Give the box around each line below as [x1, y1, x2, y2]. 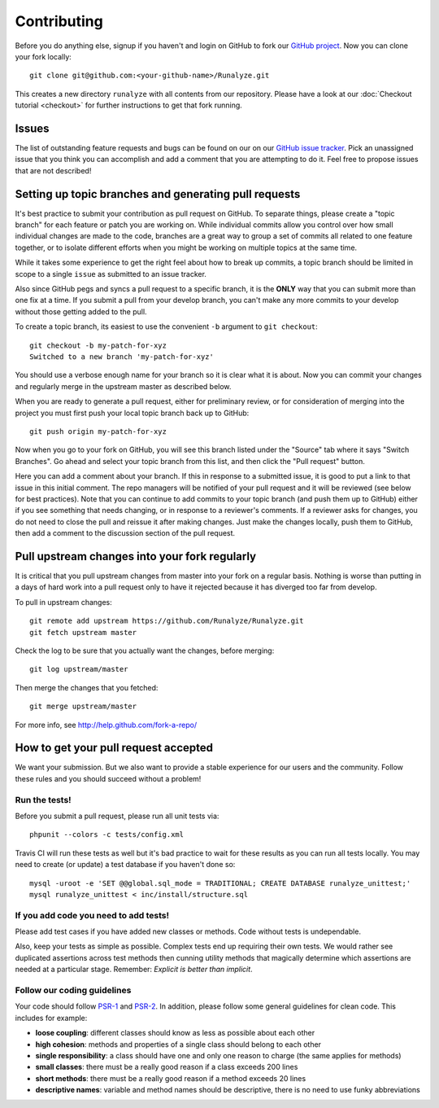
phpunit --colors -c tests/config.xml [29, 830, 185, 839]
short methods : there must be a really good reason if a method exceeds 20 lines [35, 1073, 306, 1083]
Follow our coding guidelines [15, 984, 132, 996]
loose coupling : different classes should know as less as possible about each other [35, 1028, 315, 1038]
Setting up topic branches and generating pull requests [15, 187, 301, 201]
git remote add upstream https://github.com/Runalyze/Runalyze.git [29, 616, 304, 626]
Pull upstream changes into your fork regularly [15, 550, 256, 563]
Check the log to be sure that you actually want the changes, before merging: [15, 646, 275, 655]
